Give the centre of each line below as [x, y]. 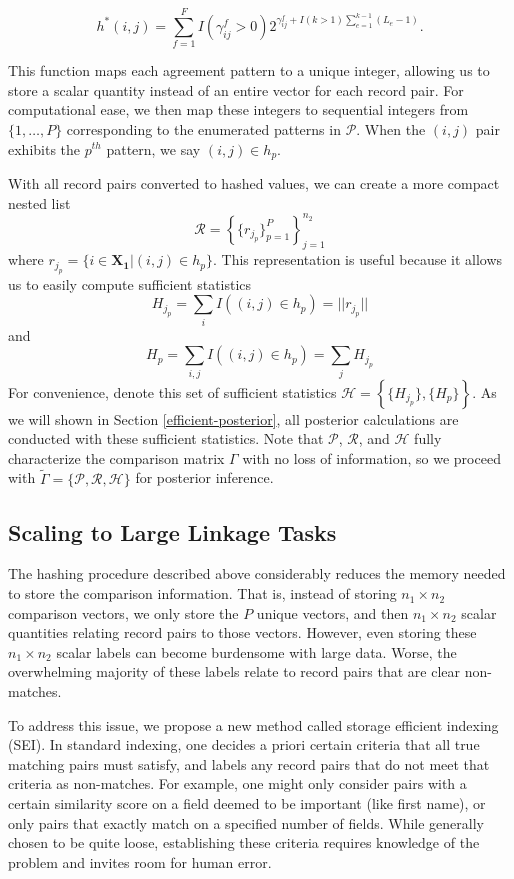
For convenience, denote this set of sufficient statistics [172, 391]
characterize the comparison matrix [116, 457]
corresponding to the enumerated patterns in [203, 128]
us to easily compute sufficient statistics [130, 283]
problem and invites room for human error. [140, 861]
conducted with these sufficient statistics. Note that [166, 438]
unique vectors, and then [332, 612]
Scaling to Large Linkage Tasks [172, 531]
